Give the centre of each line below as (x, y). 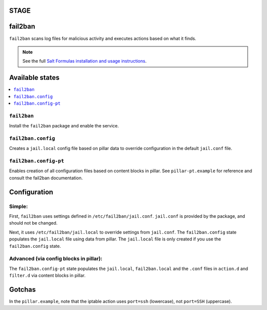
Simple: (19, 206)
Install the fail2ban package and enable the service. (64, 126)
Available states (34, 78)
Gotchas (22, 290)
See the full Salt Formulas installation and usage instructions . (85, 61)
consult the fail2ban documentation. (46, 178)
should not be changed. (33, 223)
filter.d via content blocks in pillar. (47, 275)
